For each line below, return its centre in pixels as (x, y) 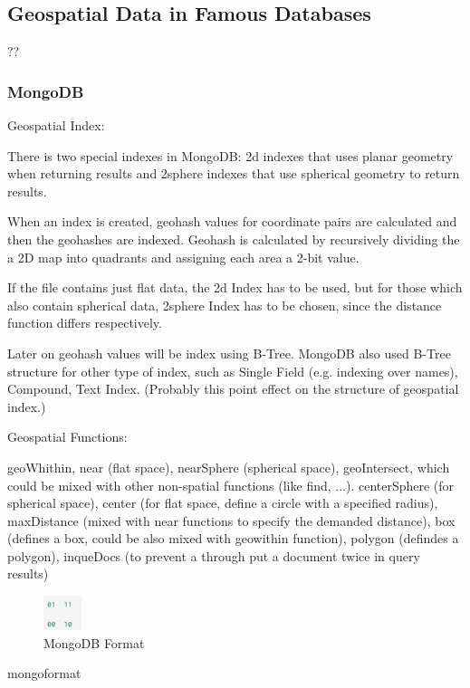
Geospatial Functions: (67, 437)
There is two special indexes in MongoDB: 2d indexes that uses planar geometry (230, 155)
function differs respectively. (85, 323)
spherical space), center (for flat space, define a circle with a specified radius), (223, 503)
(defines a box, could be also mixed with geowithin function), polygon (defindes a (233, 538)
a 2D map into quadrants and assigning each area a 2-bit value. (183, 257)
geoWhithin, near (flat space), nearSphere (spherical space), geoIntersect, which (229, 467)
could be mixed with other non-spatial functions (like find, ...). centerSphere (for (231, 485)
